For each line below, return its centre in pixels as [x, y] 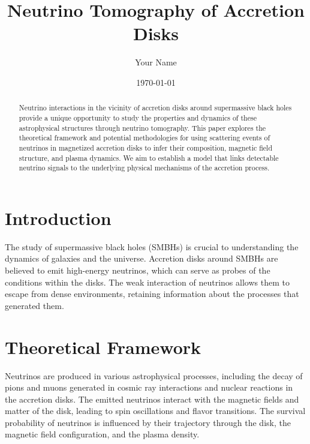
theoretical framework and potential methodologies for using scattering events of [145, 138]
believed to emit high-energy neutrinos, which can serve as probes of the [138, 270]
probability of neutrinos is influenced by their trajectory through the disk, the [148, 422]
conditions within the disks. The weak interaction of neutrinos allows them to [147, 282]
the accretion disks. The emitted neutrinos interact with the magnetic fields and [152, 399]
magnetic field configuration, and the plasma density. [102, 434]
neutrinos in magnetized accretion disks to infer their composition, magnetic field [145, 147]
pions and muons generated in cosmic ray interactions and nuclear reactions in [149, 387]
